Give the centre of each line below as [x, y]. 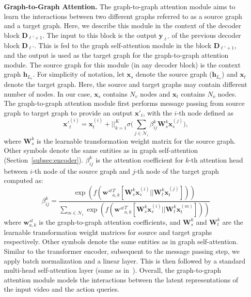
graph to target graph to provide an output [68, 112]
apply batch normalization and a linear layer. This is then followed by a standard [125, 260]
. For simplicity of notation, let [78, 74]
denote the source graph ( [174, 74]
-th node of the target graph [177, 171]
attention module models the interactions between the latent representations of [121, 279]
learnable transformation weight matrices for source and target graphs [108, 232]
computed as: [24, 180]
